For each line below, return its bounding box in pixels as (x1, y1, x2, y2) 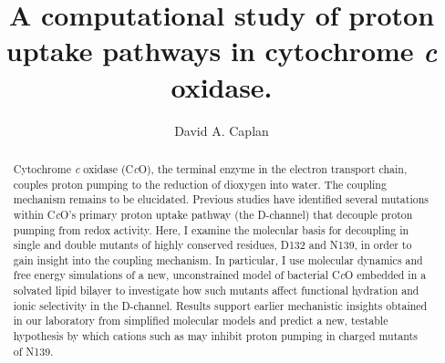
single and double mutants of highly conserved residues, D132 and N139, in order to (13, 237, 412, 253)
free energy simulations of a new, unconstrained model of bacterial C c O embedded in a (13, 267, 427, 283)
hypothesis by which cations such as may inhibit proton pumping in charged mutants (13, 328, 418, 344)
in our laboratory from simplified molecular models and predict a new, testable (13, 313, 388, 328)
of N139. (13, 343, 54, 358)
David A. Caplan (174, 120, 269, 140)
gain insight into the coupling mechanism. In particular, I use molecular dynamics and (13, 252, 423, 267)
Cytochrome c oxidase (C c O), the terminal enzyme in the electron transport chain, (13, 161, 408, 176)
